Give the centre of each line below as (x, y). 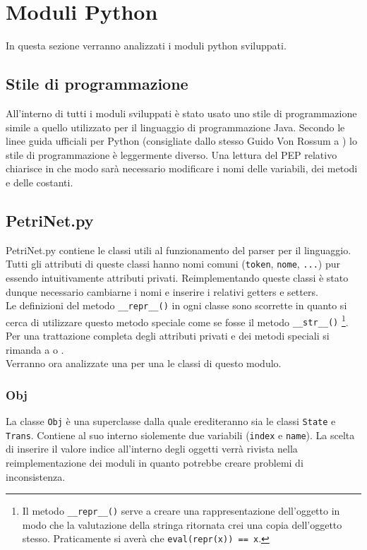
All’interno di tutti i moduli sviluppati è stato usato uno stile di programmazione (181, 113)
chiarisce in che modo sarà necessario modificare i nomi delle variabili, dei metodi (182, 168)
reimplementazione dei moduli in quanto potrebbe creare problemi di (155, 462)
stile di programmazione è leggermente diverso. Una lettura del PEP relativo (172, 154)
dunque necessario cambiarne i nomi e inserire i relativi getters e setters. (162, 291)
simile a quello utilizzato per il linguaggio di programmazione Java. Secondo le (175, 127)
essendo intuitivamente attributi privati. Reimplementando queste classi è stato (177, 277)
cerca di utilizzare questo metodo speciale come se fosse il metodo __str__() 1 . (177, 321)
